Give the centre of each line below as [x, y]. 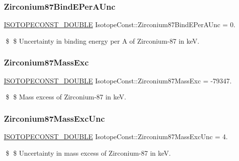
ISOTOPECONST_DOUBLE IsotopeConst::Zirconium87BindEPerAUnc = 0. [120, 24]
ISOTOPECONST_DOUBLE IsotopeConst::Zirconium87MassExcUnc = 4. [116, 137]
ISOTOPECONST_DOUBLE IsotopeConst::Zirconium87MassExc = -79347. [118, 80]
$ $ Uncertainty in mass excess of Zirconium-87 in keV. [88, 153]
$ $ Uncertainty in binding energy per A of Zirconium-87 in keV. [102, 40]
